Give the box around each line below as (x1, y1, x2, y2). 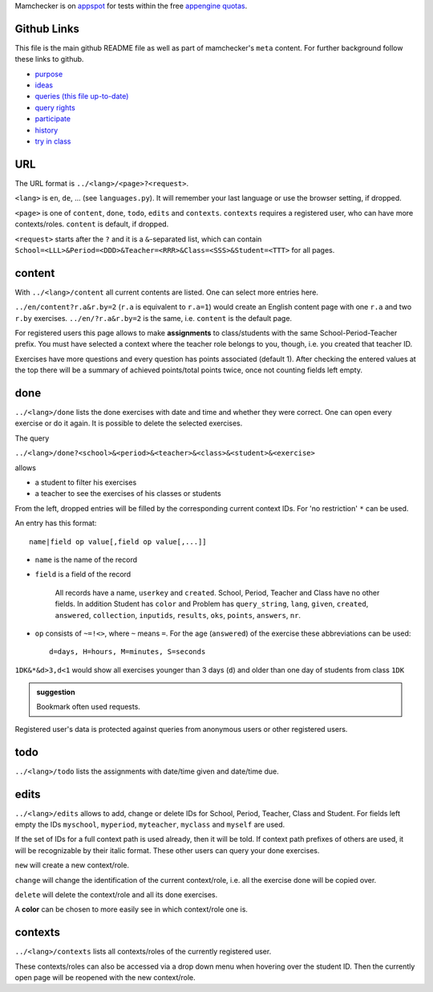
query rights (34, 103, 75, 112)
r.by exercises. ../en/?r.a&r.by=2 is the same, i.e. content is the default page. (14, 313, 293, 323)
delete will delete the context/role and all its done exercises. (14, 890, 218, 900)
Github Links (14, 22, 80, 35)
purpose (34, 69, 63, 79)
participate (34, 114, 71, 124)
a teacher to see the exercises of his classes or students (34, 489, 221, 498)
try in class (34, 136, 71, 146)
